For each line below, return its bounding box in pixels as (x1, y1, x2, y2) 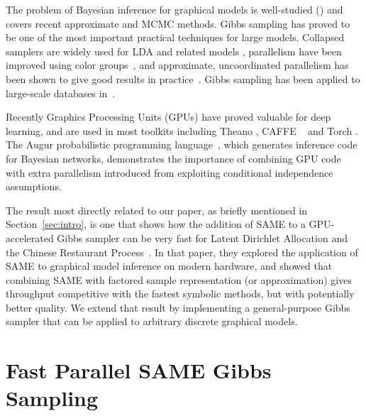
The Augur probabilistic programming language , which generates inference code (6, 137, 357, 152)
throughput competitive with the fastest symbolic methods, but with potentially (6, 286, 355, 301)
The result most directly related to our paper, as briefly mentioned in (6, 202, 308, 217)
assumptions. (6, 179, 62, 194)
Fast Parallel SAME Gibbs (6, 356, 272, 385)
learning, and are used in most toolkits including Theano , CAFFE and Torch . (6, 123, 358, 138)
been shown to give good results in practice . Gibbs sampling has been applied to (6, 71, 360, 86)
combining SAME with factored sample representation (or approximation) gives (6, 272, 352, 287)
